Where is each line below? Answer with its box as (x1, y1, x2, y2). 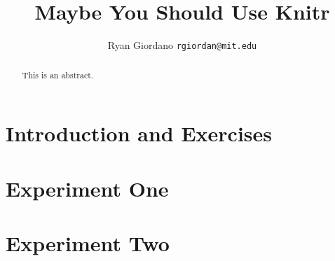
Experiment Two (6, 228, 170, 257)
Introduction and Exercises (6, 119, 273, 148)
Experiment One (6, 174, 169, 202)
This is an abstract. (22, 69, 94, 80)
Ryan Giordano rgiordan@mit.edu (107, 38, 257, 52)
